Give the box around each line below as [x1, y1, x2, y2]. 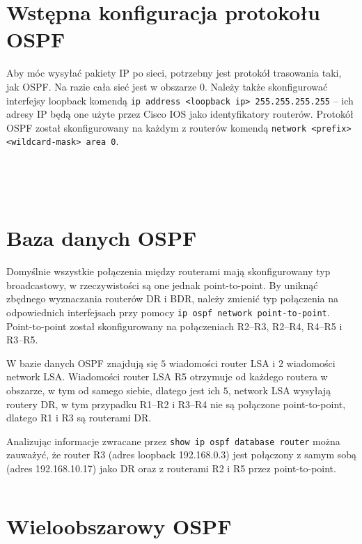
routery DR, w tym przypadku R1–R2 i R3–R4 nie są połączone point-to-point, [6, 396, 346, 411]
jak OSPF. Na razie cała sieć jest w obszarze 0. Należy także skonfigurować [6, 79, 328, 93]
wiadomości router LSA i [168, 355, 276, 370]
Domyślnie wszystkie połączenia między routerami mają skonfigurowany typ [6, 264, 331, 279]
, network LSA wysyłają [228, 383, 331, 397]
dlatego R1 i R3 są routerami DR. [6, 410, 152, 425]
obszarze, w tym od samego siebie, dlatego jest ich [6, 383, 221, 397]
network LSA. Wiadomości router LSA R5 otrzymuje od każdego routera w [6, 369, 328, 384]
